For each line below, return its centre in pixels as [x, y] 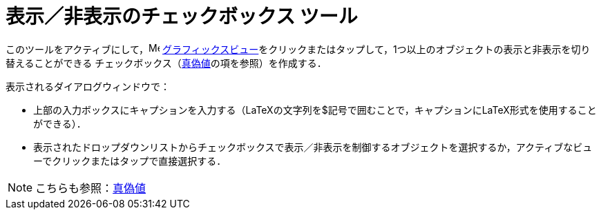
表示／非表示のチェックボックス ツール [182, 17]
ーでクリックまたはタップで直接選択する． [130, 161]
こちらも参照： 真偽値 [91, 188]
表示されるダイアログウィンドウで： [88, 86]
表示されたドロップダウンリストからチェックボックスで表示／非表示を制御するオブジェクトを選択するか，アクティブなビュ [313, 147]
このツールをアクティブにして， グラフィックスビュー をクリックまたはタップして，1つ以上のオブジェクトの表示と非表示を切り [298, 49]
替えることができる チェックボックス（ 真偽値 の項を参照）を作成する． [166, 63]
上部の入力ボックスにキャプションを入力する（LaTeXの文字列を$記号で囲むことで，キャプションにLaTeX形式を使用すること [315, 110]
